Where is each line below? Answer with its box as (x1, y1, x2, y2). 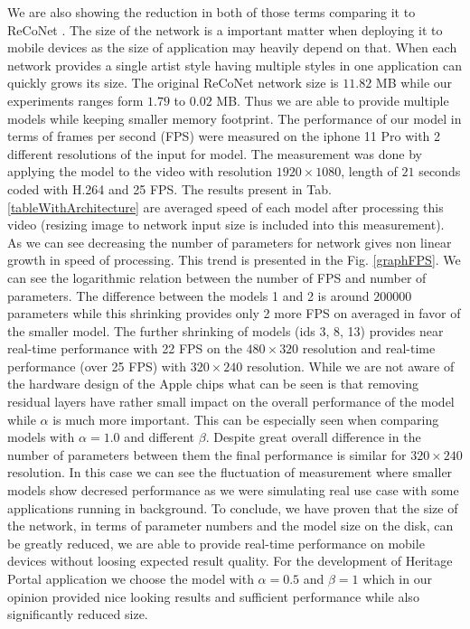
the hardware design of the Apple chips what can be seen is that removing (7, 374, 419, 393)
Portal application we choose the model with (7, 569, 254, 587)
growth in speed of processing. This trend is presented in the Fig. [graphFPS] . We (7, 250, 461, 269)
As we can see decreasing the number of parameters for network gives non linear (7, 232, 452, 251)
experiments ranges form (7, 90, 144, 109)
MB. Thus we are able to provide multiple (216, 90, 449, 109)
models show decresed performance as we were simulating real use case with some (7, 481, 459, 500)
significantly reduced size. (7, 605, 148, 624)
